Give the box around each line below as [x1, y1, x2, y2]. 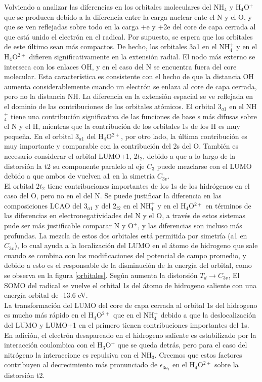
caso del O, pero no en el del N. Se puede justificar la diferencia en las [4, 190, 222, 201]
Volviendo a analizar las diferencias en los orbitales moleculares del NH [4, 2, 225, 12]
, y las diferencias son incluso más [138, 220, 242, 231]
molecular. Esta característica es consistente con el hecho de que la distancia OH [4, 71, 254, 82]
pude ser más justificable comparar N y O [4, 220, 134, 231]
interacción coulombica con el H [4, 339, 103, 350]
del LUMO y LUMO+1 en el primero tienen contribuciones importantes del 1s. [4, 320, 249, 330]
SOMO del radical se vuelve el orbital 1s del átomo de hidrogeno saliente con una [4, 280, 257, 290]
